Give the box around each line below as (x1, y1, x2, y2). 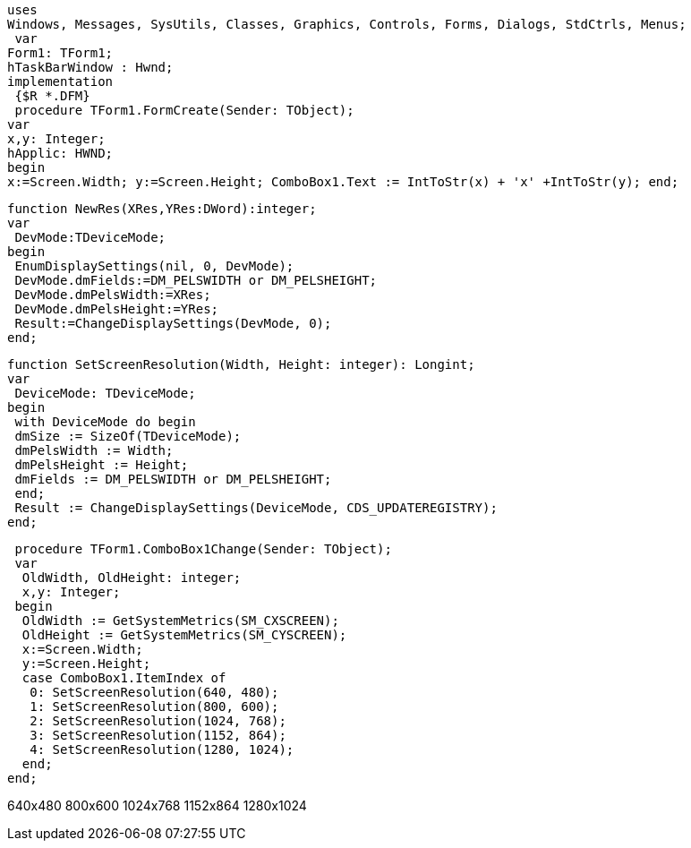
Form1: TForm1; (7, 46, 114, 60)
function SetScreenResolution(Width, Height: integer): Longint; (7, 357, 475, 372)
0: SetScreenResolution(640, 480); (30, 685, 279, 699)
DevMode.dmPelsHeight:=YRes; (14, 302, 219, 316)
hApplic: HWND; (7, 146, 114, 160)
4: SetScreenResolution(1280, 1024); (30, 742, 294, 757)
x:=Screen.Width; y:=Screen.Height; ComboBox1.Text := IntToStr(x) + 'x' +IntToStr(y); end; (7, 175, 679, 189)
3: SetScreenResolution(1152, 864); (30, 728, 286, 742)
